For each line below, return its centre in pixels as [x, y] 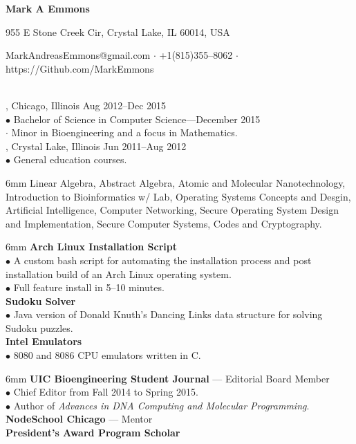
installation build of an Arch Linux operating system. [119, 274]
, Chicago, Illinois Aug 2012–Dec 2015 [86, 105]
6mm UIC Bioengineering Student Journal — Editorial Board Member [168, 378]
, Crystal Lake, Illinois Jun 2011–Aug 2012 [96, 146]
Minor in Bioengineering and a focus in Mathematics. [124, 132]
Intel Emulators [44, 341]
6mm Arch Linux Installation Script [92, 247]
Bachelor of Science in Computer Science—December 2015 [137, 119]
